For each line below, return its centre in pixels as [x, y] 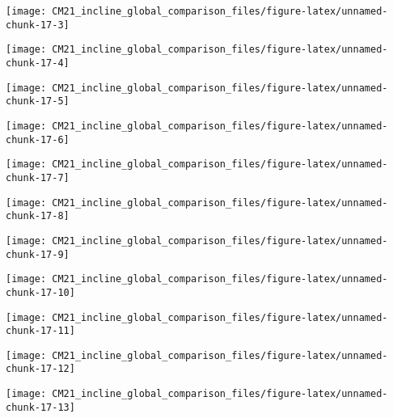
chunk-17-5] [38, 101]
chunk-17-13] [40, 407]
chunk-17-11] [40, 331]
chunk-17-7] [38, 177]
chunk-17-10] [40, 292]
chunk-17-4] [38, 63]
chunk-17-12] [40, 369]
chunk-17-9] [38, 254]
